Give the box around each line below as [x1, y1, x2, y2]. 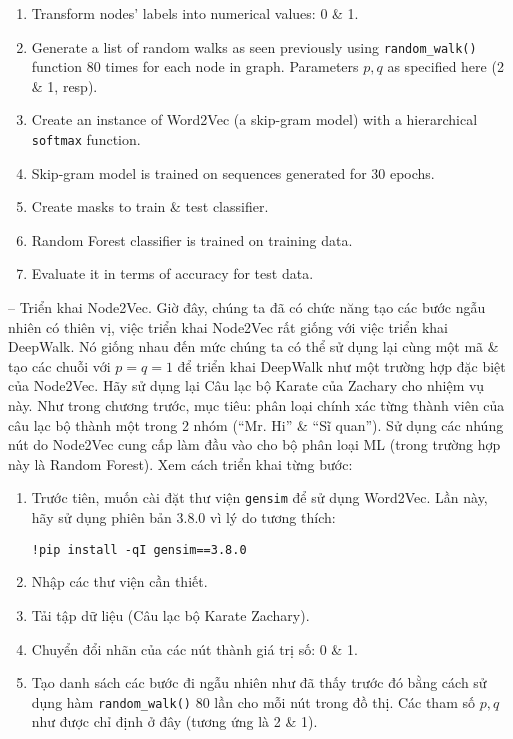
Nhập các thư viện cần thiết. [31, 571, 208, 592]
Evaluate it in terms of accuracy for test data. [31, 263, 314, 284]
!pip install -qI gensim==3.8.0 [31, 542, 247, 557]
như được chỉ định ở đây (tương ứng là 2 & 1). [31, 711, 318, 732]
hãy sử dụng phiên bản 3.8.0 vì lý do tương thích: [31, 507, 336, 528]
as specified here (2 [387, 56, 504, 77]
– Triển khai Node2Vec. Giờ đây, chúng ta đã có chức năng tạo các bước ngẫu [8, 297, 486, 318]
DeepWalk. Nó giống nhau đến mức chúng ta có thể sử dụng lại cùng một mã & [8, 336, 499, 357]
